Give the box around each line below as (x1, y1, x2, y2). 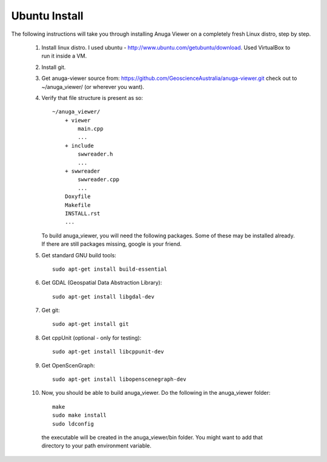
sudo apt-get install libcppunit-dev (52, 348, 165, 355)
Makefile (64, 202, 91, 208)
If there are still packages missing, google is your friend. (41, 240, 182, 248)
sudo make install (52, 412, 107, 419)
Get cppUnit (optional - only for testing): (41, 334, 142, 342)
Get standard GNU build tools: (41, 251, 116, 259)
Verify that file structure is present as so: (41, 94, 144, 101)
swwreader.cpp (78, 176, 120, 183)
